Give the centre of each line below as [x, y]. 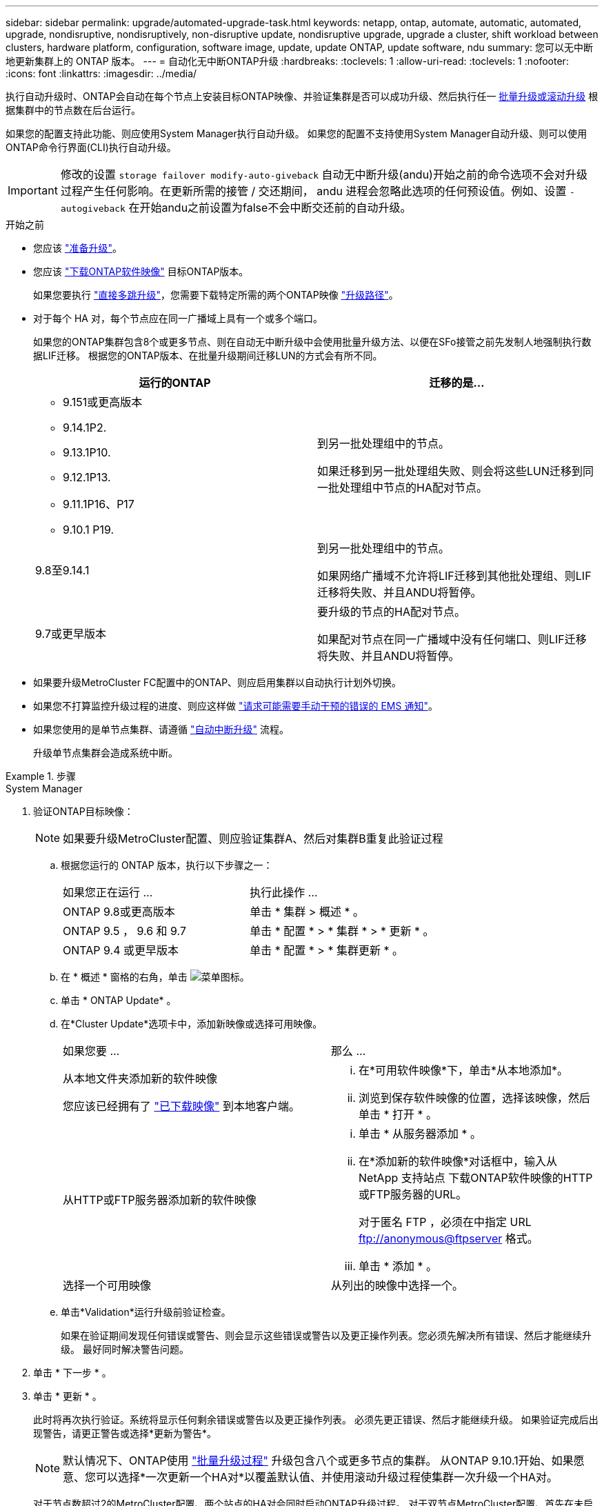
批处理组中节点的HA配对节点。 [408, 488]
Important [33, 190]
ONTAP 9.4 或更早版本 [121, 950]
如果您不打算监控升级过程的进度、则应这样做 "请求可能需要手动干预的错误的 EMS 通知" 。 [235, 706]
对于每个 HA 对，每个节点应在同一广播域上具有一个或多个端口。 [178, 318]
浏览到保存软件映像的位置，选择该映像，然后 [475, 1098]
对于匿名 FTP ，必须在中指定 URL [445, 1222]
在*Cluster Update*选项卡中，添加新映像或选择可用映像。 [192, 1024]
